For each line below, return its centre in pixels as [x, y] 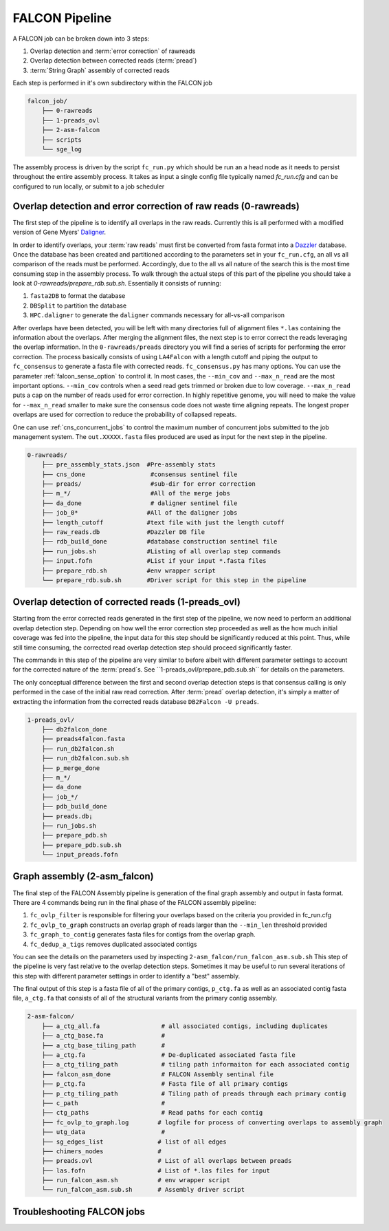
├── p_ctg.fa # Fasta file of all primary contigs [165, 1084]
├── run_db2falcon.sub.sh [85, 758]
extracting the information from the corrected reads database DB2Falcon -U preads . [136, 701]
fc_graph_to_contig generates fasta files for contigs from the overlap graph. [143, 934]
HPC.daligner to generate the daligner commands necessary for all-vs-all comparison [157, 315]
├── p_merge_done [71, 768]
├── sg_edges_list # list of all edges [134, 1142]
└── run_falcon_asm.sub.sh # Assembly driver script [143, 1190]
